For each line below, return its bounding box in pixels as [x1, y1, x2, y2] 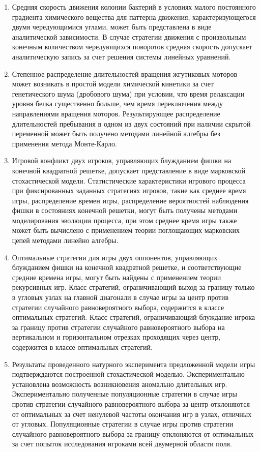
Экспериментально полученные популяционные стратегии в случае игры [12, 388, 237, 399]
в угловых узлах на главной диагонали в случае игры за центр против [12, 292, 229, 303]
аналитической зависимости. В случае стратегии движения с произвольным [12, 31, 246, 42]
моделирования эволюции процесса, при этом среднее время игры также [12, 215, 237, 225]
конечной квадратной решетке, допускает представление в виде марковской [12, 165, 245, 175]
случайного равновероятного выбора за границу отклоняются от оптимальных [12, 428, 254, 439]
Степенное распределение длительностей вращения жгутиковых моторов [12, 68, 238, 79]
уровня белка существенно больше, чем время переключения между [12, 98, 223, 109]
